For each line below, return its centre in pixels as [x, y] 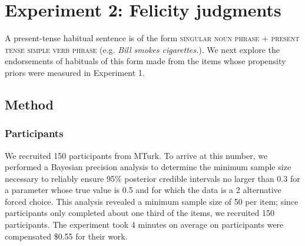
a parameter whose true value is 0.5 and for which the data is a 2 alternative [143, 190]
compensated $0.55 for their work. [66, 236]
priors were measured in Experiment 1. [75, 72]
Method [29, 104]
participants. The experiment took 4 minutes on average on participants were [144, 225]
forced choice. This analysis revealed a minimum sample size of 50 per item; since [152, 201]
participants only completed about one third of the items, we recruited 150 [140, 213]
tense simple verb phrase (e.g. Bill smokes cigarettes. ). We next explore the [142, 49]
